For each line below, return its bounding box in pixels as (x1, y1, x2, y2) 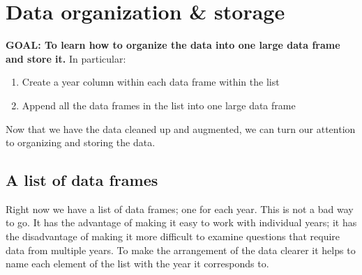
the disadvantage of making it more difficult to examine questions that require (6, 229, 340, 244)
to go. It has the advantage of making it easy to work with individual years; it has (6, 215, 357, 230)
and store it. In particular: (6, 51, 126, 65)
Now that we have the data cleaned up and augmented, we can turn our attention (6, 121, 356, 136)
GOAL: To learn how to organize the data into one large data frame (6, 38, 340, 52)
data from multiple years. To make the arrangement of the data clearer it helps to (6, 242, 356, 257)
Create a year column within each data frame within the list (22, 74, 280, 89)
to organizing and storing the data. (6, 135, 156, 150)
